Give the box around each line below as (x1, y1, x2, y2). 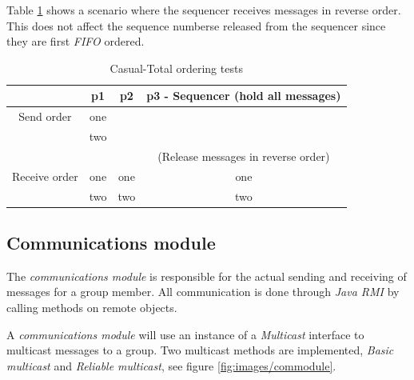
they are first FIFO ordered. (6, 33, 145, 50)
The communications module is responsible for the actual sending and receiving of (6, 267, 407, 284)
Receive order (12, 167, 78, 184)
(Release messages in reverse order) (157, 147, 330, 164)
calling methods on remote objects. (6, 299, 177, 316)
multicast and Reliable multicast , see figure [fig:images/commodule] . (6, 357, 336, 374)
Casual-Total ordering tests (109, 59, 243, 76)
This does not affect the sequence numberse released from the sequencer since (6, 17, 386, 34)
